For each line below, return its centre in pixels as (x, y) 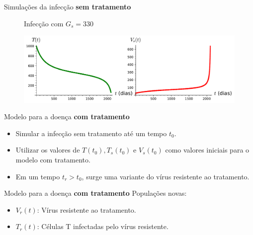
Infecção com (44, 23)
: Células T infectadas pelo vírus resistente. (103, 226)
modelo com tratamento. (53, 159)
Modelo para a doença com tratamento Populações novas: (95, 193)
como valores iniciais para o (207, 150)
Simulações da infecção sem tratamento (68, 6)
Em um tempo (38, 176)
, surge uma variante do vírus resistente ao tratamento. (166, 176)
